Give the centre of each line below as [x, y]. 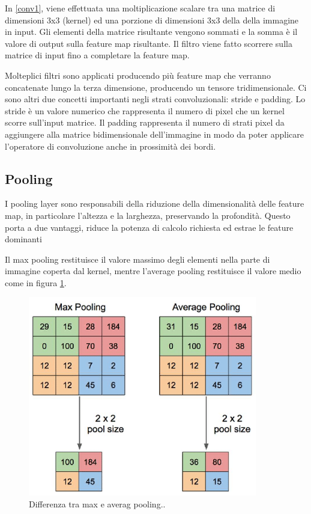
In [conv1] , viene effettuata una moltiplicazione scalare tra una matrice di [140, 8]
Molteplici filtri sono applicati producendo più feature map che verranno [138, 75]
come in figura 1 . [36, 282]
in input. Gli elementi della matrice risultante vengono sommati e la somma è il [151, 32]
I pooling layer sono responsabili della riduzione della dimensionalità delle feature [155, 203]
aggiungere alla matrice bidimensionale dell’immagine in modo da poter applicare [155, 134]
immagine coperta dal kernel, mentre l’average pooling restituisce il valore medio [153, 271]
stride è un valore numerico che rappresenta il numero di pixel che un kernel [145, 110]
